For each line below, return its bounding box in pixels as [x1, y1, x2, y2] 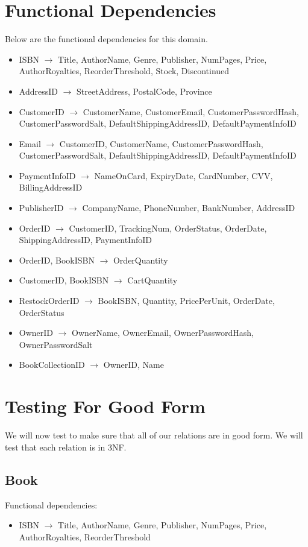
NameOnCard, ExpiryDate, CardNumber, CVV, [94, 169, 273, 182]
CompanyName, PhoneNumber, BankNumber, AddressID [82, 201, 295, 214]
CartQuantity [127, 274, 178, 286]
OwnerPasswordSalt [19, 338, 93, 350]
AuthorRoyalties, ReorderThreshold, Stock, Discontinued [19, 65, 230, 77]
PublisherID [19, 201, 64, 214]
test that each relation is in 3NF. [5, 440, 127, 453]
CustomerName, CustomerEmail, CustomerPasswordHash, [83, 105, 299, 118]
